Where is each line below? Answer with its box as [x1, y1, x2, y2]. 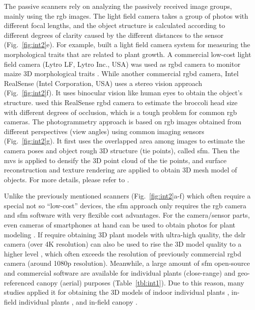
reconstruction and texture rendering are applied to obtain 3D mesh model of [4, 165, 237, 175]
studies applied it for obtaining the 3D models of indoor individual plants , [4, 287, 229, 297]
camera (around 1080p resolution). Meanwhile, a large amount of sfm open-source [4, 258, 250, 268]
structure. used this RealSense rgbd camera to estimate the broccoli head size [4, 97, 238, 107]
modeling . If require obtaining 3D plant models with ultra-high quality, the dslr [4, 229, 246, 239]
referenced [4, 277, 34, 287]
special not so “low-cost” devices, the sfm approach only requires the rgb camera [4, 200, 247, 210]
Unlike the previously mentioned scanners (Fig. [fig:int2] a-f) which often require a [4, 191, 251, 201]
